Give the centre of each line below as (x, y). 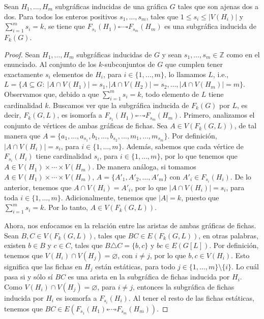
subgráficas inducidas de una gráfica (111, 6)
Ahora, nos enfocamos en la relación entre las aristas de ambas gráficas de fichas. (130, 225)
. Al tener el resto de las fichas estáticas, (191, 297)
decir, (13, 115)
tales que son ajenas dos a (218, 6)
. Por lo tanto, (66, 207)
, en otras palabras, (229, 235)
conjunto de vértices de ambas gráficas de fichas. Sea (86, 126)
